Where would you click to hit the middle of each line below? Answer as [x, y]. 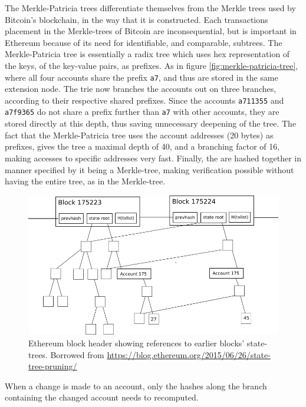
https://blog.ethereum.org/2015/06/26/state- [189, 354]
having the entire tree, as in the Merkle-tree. [85, 181]
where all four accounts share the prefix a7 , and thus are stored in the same [142, 77]
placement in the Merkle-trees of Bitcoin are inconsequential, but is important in [151, 31]
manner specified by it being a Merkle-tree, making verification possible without [149, 169]
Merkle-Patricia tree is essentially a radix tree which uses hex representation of [147, 54]
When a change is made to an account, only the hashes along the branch [136, 386]
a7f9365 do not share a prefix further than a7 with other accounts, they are [142, 112]
